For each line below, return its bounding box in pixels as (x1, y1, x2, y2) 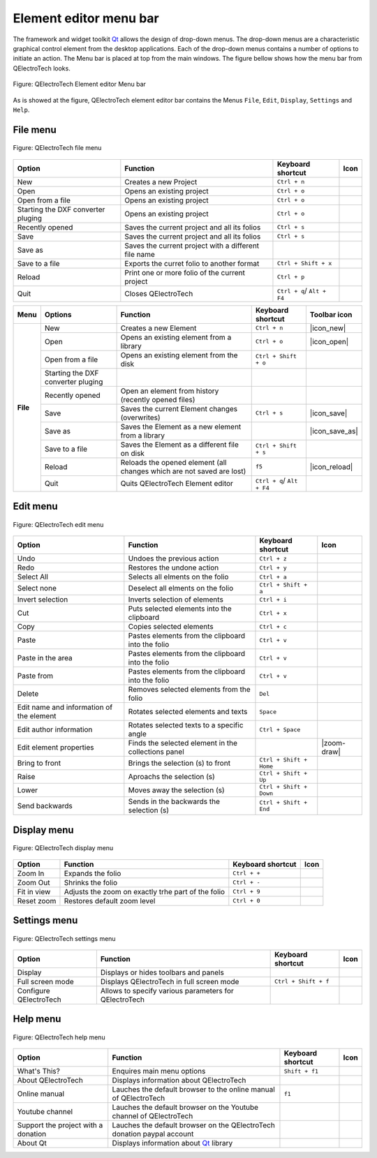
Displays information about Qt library (112, 1138, 233, 1148)
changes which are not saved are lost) (120, 466, 246, 476)
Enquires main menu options (112, 1067, 206, 1076)
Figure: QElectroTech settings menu (13, 934, 116, 942)
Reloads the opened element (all (120, 457, 227, 467)
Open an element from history (120, 386, 219, 396)
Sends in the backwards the (128, 796, 220, 806)
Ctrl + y (259, 564, 288, 572)
